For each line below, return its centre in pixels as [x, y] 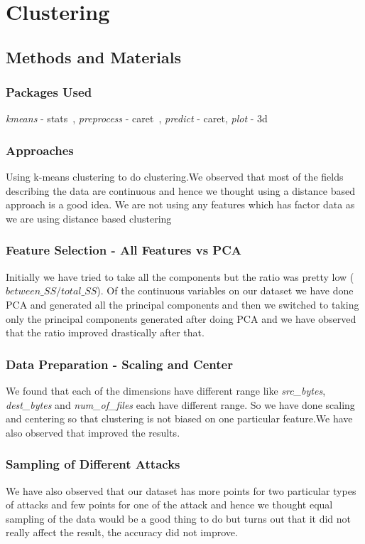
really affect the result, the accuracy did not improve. [122, 532]
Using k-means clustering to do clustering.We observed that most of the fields [175, 177]
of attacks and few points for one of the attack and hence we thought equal [169, 505]
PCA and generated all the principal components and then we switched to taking [182, 304]
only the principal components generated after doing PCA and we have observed [181, 318]
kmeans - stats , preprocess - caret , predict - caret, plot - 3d [137, 118]
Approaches [40, 150]
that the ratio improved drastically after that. [105, 332]
